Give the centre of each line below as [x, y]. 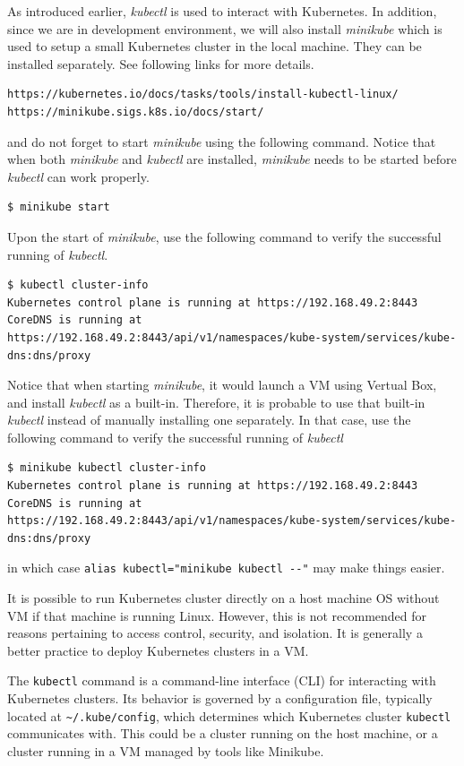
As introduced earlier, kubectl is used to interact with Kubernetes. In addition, [222, 11]
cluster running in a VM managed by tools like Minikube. [166, 750]
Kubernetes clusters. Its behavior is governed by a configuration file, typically [220, 698]
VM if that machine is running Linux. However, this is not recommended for [217, 615]
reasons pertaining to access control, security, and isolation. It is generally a [215, 633]
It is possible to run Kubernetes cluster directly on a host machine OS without [223, 598]
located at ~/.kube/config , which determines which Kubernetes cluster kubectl [229, 715]
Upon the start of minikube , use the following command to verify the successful [224, 236]
